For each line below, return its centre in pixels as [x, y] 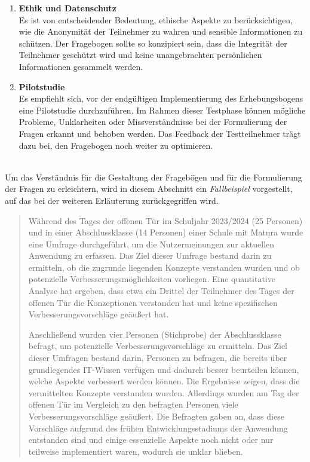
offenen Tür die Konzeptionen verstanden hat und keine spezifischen [153, 302]
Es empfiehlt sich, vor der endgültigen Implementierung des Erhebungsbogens [161, 98]
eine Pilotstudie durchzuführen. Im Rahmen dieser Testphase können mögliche [162, 110]
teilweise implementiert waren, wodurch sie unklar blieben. [136, 451]
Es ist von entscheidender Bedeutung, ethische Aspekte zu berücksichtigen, [156, 19]
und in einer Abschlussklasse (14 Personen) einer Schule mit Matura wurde [166, 232]
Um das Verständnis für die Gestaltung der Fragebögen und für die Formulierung [154, 177]
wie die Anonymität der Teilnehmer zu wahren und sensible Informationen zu [161, 31]
